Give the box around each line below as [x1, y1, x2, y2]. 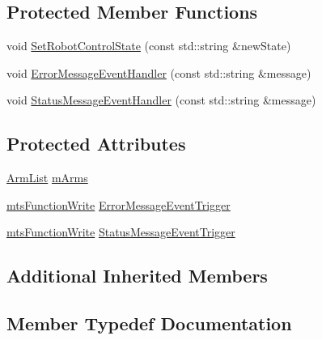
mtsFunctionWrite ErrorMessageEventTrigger [6, 196, 231, 213]
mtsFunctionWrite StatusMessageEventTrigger [6, 223, 235, 240]
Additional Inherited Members [6, 263, 268, 288]
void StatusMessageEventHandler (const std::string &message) [6, 91, 316, 108]
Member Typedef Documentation [6, 311, 292, 336]
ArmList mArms [6, 169, 88, 186]
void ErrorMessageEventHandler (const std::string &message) [6, 64, 311, 81]
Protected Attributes [6, 131, 186, 156]
